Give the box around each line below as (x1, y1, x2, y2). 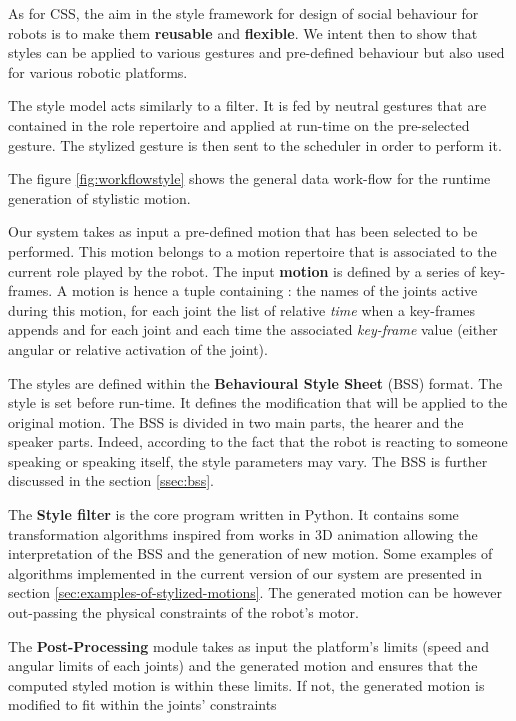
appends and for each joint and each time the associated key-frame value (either (8, 319, 498, 340)
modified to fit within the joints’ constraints (8, 694, 277, 715)
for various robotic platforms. (8, 61, 188, 82)
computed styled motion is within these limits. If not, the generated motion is (8, 674, 485, 695)
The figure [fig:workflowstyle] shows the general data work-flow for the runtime (8, 168, 491, 189)
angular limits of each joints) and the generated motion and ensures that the (8, 655, 478, 676)
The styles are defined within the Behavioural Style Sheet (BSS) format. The (8, 372, 503, 393)
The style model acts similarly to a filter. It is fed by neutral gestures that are (8, 95, 487, 116)
